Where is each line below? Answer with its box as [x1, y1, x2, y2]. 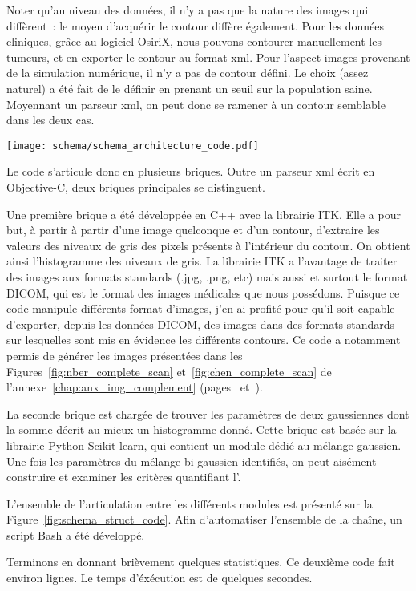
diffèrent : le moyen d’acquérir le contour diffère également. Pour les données [6, 17, 385, 34]
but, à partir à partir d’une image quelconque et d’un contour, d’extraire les [6, 221, 380, 238]
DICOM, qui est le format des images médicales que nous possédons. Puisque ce [6, 284, 400, 301]
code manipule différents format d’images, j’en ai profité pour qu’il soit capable [6, 300, 395, 317]
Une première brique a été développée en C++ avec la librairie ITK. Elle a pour [6, 205, 401, 222]
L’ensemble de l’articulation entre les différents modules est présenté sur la [6, 495, 373, 512]
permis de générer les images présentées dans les [6, 346, 243, 363]
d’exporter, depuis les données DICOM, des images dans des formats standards [6, 315, 395, 332]
